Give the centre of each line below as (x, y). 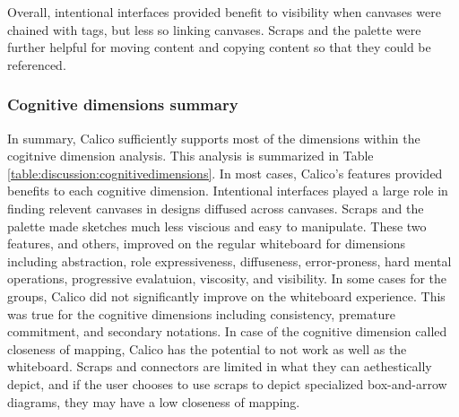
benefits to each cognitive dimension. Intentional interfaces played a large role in (228, 191)
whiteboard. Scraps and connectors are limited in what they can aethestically (220, 366)
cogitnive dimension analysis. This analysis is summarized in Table (191, 156)
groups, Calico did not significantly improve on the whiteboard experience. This (226, 295)
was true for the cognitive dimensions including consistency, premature (201, 313)
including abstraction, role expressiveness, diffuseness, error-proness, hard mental (229, 261)
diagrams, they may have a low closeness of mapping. (154, 401)
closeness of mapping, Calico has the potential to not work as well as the (207, 348)
